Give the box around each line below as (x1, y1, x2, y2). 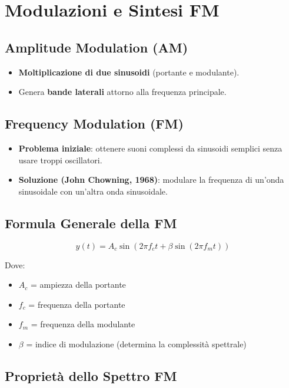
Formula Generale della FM (5, 213, 177, 232)
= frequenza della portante (28, 298, 125, 310)
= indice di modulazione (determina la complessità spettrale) (26, 337, 247, 350)
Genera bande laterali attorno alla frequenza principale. (18, 86, 227, 98)
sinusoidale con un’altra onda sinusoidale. (18, 185, 168, 197)
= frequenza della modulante (31, 318, 135, 330)
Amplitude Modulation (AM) (5, 38, 188, 56)
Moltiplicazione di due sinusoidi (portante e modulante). (18, 65, 240, 78)
